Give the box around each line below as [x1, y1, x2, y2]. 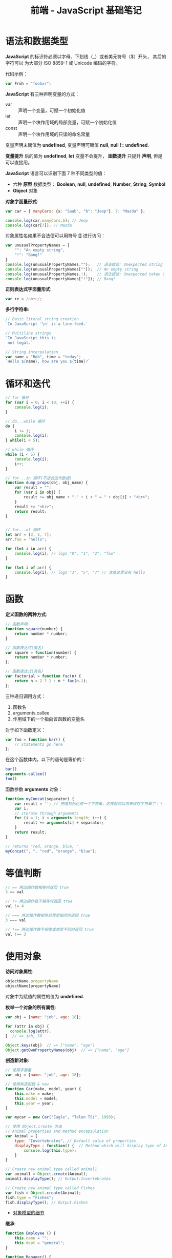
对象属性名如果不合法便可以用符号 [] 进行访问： [5, 233, 106, 239]
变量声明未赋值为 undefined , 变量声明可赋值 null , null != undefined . [5, 142, 149, 148]
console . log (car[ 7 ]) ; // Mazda [5, 223, 72, 228]
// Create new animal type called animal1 [5, 1167, 97, 1172]
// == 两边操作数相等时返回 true [5, 885, 69, 890]
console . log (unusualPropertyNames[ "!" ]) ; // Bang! [5, 276, 116, 281]
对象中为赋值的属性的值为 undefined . [5, 994, 84, 1000]
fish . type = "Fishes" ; [5, 1195, 54, 1200]
